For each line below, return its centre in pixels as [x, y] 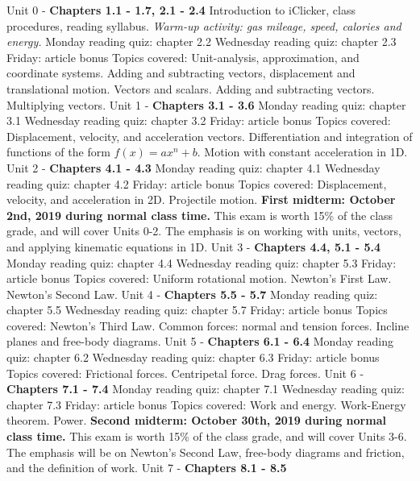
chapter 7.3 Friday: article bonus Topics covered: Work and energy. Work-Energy [206, 404]
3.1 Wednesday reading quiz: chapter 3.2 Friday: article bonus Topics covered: [199, 120]
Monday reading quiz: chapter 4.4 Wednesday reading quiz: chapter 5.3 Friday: [202, 262]
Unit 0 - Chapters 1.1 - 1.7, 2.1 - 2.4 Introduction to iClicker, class [181, 10]
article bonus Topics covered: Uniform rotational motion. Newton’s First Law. [199, 278]
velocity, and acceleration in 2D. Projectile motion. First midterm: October [201, 199]
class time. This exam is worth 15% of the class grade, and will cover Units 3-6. [207, 436]
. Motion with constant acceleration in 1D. [302, 152]
